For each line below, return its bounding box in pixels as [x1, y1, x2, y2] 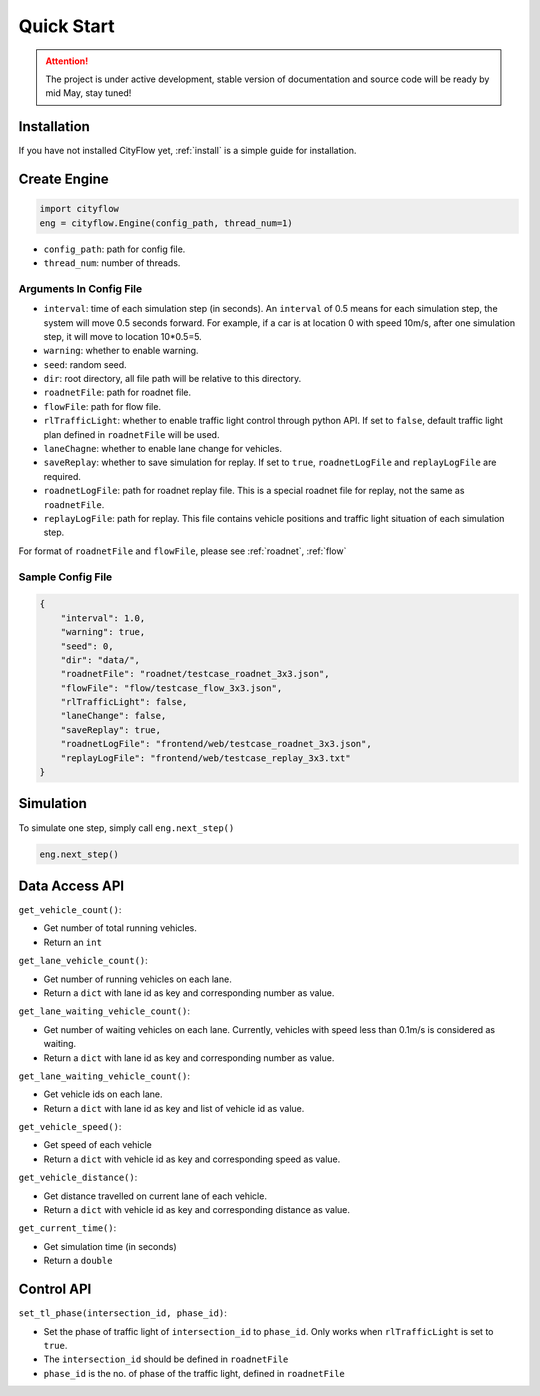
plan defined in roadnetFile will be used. [43, 428, 220, 440]
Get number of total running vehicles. [43, 922, 197, 934]
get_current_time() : [18, 1222, 117, 1234]
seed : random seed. [43, 358, 127, 370]
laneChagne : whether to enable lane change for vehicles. [43, 443, 283, 455]
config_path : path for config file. [43, 243, 186, 255]
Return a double [43, 1255, 113, 1267]
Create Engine [18, 171, 109, 188]
